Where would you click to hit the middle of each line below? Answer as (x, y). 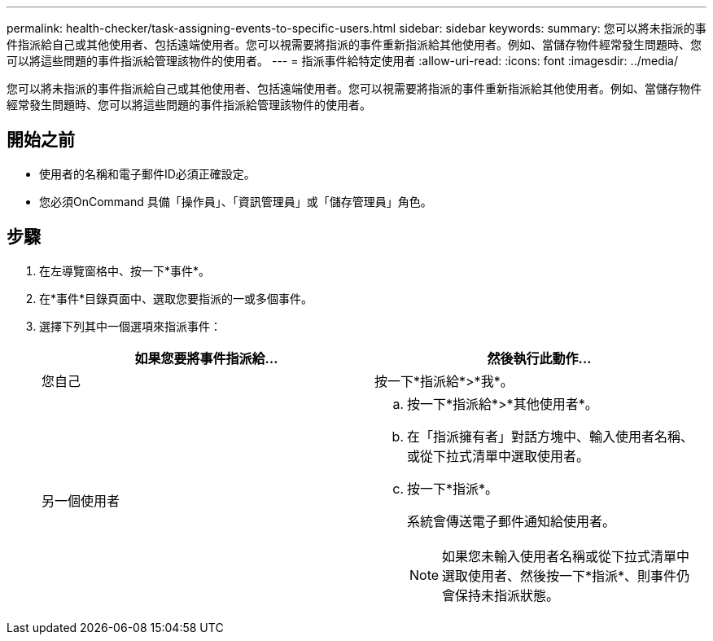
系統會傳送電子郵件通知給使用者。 (512, 521)
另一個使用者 (81, 501)
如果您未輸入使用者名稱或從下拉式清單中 (566, 556)
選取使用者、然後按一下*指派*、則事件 (560, 575)
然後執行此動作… (539, 358)
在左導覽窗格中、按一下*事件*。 (125, 270)
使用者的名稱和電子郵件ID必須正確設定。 (147, 173)
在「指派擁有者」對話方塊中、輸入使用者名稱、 (551, 436)
